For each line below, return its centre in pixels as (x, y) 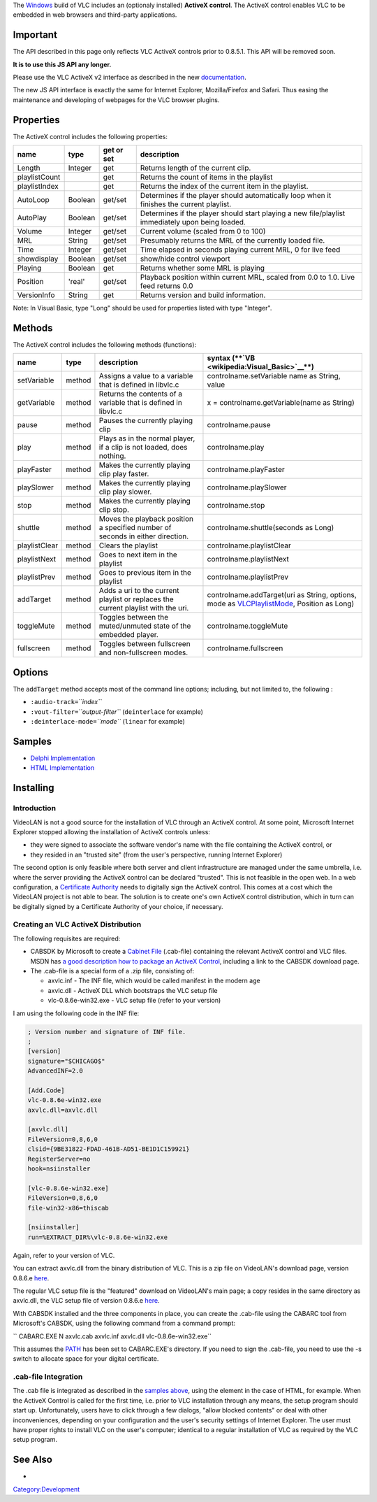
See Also (32, 1460)
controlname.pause (239, 425)
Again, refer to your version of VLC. (64, 1255)
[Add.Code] (46, 1090)
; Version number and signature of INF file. (107, 1032)
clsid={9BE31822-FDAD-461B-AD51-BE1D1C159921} (109, 1149)
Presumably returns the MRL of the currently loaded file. (232, 241)
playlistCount (39, 177)
